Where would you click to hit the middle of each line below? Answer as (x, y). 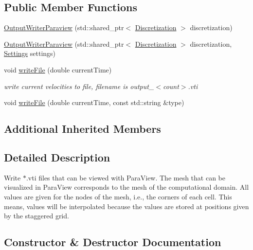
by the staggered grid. (36, 216)
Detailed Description (57, 157)
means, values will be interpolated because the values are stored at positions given (126, 206)
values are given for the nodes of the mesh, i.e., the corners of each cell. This (118, 196)
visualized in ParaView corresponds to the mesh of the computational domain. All (126, 187)
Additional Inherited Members (82, 129)
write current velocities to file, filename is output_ (79, 86)
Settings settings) (30, 53)
